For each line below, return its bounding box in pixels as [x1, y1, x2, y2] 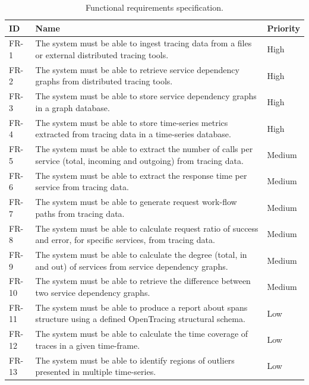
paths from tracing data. [35, 207, 125, 219]
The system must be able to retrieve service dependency [35, 63, 239, 75]
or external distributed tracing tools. [35, 49, 169, 61]
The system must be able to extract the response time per [35, 169, 247, 181]
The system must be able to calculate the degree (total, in [35, 248, 247, 260]
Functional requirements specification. [86, 1, 223, 13]
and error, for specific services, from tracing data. [35, 233, 215, 246]
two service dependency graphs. [35, 286, 150, 298]
